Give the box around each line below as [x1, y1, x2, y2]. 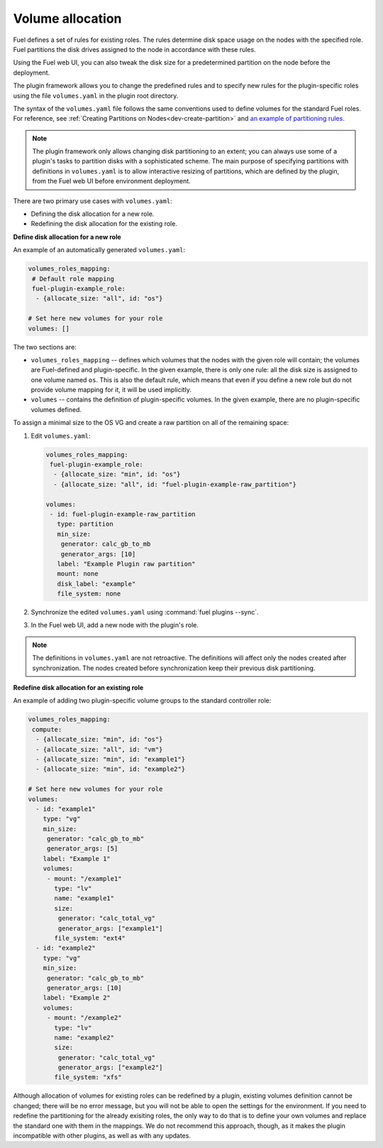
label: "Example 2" [43, 994, 111, 1002]
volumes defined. [30, 405, 82, 413]
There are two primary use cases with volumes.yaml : [13, 196, 173, 205]
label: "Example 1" [43, 855, 111, 862]
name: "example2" [54, 1034, 115, 1041]
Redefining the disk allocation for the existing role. [30, 220, 177, 228]
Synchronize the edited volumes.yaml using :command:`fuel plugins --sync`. [30, 608, 259, 617]
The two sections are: [13, 342, 77, 351]
